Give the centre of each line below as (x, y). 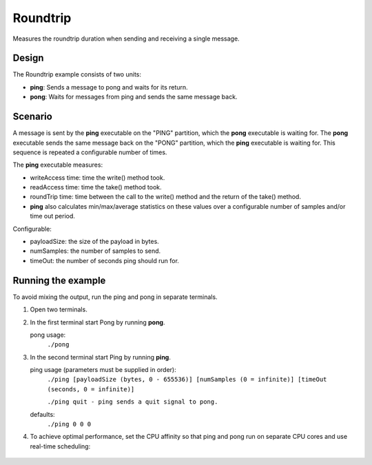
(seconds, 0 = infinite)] (91, 389)
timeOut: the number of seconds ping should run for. (104, 260)
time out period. (53, 216)
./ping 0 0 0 (69, 424)
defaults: (42, 414)
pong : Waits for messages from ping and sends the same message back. (134, 97)
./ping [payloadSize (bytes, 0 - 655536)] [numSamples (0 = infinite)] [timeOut (187, 380)
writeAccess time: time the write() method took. (97, 177)
